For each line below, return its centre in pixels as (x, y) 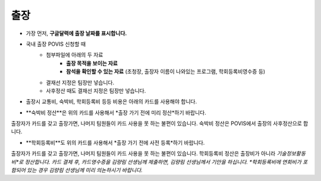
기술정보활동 (291, 154)
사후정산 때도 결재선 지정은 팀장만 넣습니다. (96, 90)
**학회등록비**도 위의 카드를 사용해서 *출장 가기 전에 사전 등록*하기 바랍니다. (115, 142)
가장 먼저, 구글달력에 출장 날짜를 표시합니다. (76, 33)
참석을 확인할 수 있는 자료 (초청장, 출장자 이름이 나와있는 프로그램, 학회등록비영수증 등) (166, 72)
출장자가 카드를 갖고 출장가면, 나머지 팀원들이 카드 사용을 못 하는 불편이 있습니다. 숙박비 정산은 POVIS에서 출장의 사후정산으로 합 (160, 123)
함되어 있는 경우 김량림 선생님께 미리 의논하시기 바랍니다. (77, 170)
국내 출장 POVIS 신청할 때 (56, 44)
